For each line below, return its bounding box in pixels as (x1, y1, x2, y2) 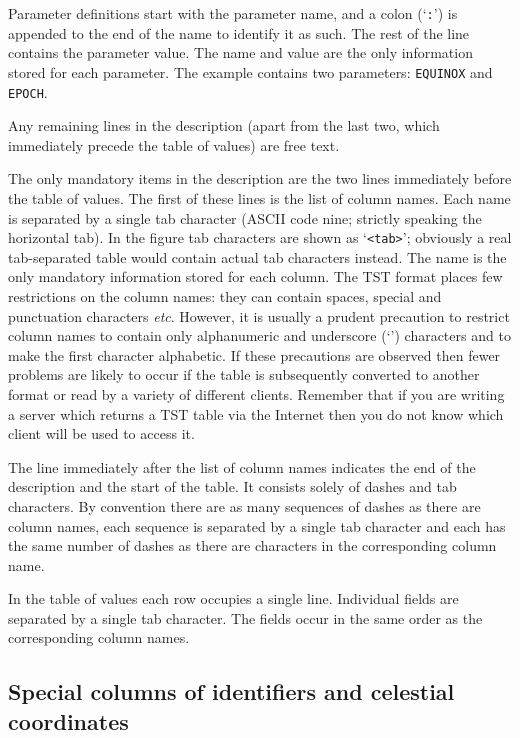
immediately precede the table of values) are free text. (8, 134, 340, 155)
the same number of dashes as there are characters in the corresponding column (8, 535, 497, 556)
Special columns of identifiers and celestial (8, 676, 455, 707)
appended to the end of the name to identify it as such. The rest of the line (8, 22, 470, 43)
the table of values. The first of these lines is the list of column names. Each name (8, 187, 511, 208)
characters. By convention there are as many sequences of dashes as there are (8, 495, 481, 516)
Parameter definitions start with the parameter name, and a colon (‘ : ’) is (8, 3, 458, 23)
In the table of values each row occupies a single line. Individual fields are (8, 588, 459, 609)
